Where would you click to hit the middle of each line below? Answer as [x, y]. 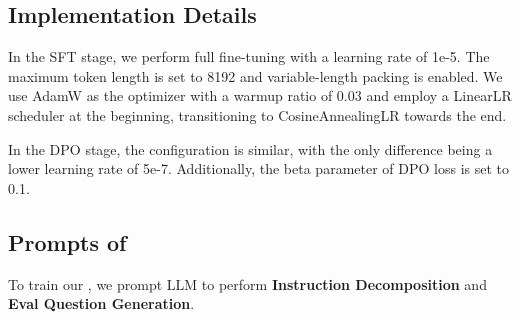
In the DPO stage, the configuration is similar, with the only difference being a [250, 148]
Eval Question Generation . [101, 303]
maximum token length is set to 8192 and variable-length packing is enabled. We [255, 75]
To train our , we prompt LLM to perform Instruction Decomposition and [247, 283]
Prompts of [67, 241]
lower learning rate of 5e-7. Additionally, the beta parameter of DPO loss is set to [258, 168]
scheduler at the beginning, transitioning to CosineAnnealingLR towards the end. [257, 114]
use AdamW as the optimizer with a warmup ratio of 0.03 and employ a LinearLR [260, 95]
